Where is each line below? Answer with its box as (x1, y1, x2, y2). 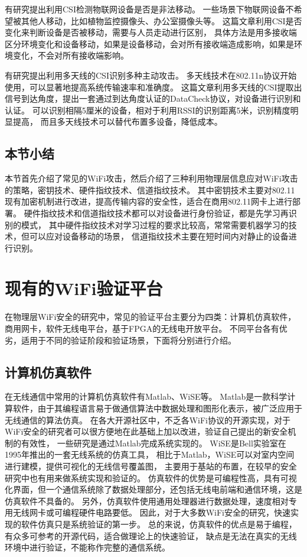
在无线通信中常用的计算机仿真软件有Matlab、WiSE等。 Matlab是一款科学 (5, 390, 288, 403)
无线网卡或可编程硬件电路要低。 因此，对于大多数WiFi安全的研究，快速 (12, 506, 290, 519)
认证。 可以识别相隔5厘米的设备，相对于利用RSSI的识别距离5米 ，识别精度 (5, 103, 290, 116)
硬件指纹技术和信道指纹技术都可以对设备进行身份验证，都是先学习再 (24, 206, 289, 219)
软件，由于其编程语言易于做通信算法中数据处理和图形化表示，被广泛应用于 (12, 402, 302, 414)
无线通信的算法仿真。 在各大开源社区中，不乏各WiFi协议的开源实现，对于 (5, 413, 290, 426)
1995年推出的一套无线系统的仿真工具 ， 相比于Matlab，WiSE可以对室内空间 (5, 448, 295, 461)
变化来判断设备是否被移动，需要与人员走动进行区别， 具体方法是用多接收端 (5, 26, 297, 38)
